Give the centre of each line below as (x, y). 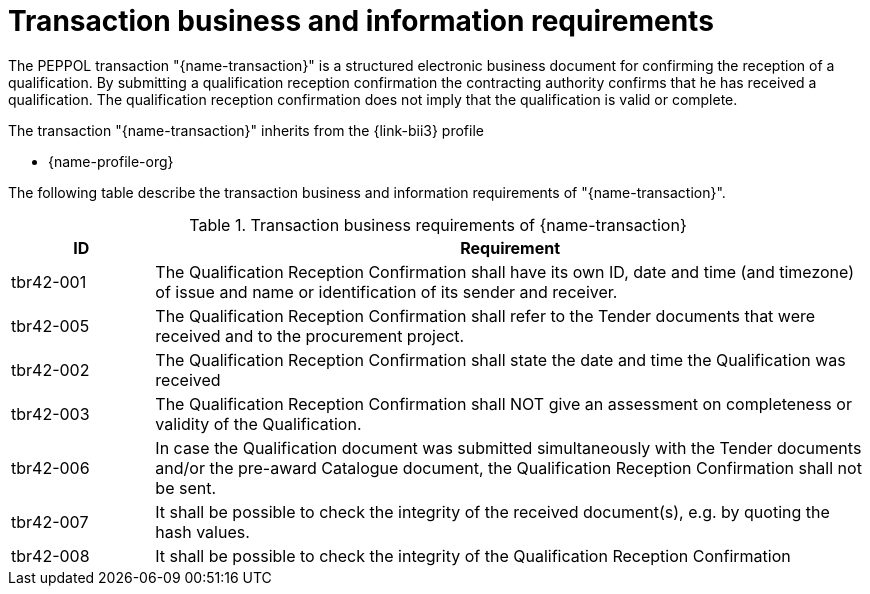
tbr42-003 (50, 413)
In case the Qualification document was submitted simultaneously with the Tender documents (508, 447)
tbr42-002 (50, 369)
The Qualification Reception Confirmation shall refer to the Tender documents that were (485, 315)
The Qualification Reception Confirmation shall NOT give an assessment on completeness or (503, 403)
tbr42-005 (50, 325)
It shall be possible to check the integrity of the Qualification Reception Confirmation (473, 555)
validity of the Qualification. (258, 423)
